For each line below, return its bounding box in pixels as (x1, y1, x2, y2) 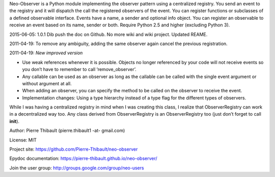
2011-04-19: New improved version (9, 50, 83, 56)
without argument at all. (22, 80, 72, 86)
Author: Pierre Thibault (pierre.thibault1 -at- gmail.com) (9, 127, 125, 134)
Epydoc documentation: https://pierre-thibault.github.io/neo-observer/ (9, 155, 157, 162)
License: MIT (9, 137, 37, 143)
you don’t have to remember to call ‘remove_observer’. (22, 66, 137, 73)
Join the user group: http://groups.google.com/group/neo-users (9, 165, 145, 171)
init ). (9, 118, 20, 124)
